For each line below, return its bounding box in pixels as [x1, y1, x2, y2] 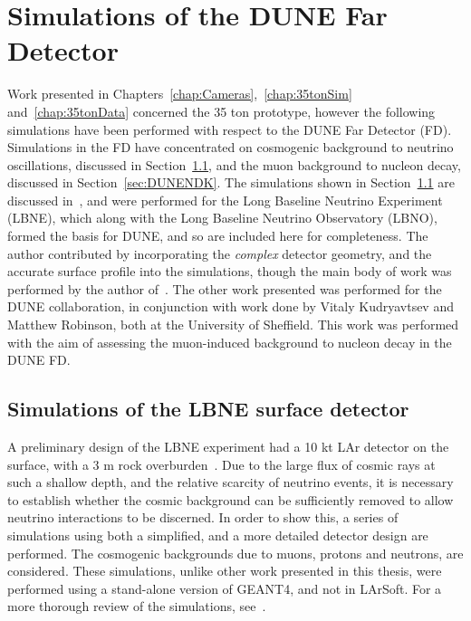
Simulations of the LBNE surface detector [7, 395, 409, 423]
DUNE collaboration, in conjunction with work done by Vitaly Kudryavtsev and [7, 297, 454, 316]
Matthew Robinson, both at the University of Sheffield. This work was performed [7, 315, 459, 334]
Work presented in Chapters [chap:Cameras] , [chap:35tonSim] [7, 84, 352, 103]
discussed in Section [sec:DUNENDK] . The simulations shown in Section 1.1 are [7, 173, 455, 192]
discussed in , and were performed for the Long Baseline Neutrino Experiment [7, 190, 443, 209]
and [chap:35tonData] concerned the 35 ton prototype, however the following [7, 101, 436, 120]
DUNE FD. [7, 350, 71, 369]
